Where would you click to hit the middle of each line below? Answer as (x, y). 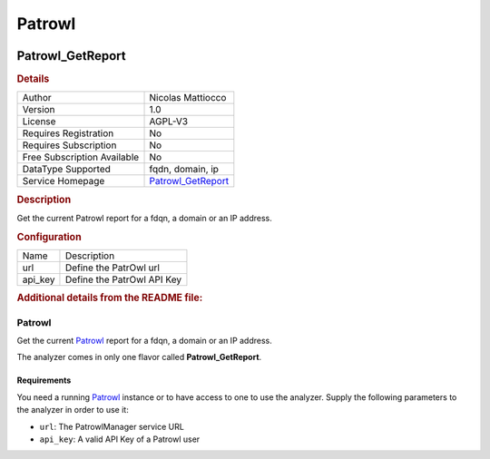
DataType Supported (66, 170)
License (39, 122)
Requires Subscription (69, 145)
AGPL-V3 (169, 122)
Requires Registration (68, 133)
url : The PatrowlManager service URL (112, 426)
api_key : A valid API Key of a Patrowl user (120, 439)
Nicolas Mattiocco (188, 98)
